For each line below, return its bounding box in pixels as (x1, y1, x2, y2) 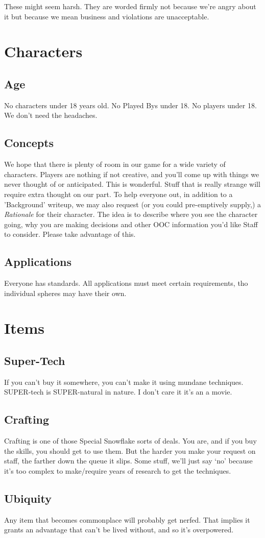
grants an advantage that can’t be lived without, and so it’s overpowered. (4, 524, 234, 535)
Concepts (4, 135, 54, 151)
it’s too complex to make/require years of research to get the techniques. (4, 466, 231, 476)
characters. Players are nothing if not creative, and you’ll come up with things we (4, 168, 259, 179)
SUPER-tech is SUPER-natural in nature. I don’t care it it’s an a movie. (4, 386, 232, 397)
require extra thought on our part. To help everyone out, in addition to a (4, 188, 233, 199)
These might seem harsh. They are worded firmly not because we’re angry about (4, 1, 256, 11)
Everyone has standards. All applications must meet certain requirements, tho (4, 278, 248, 288)
